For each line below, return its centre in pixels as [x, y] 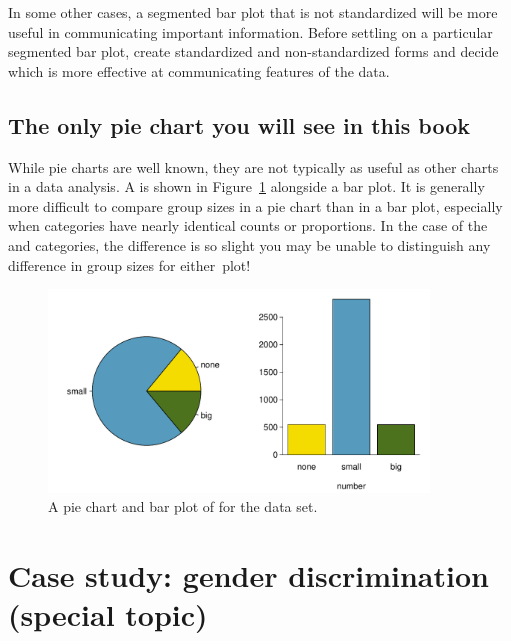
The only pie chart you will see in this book [239, 124]
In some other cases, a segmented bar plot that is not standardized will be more [253, 12]
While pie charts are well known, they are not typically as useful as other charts [253, 166]
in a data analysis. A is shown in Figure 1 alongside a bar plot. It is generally [246, 186]
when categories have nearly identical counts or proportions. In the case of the [248, 225]
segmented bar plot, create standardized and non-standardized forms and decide [253, 51]
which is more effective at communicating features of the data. [199, 70]
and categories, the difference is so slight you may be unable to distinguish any [249, 244]
